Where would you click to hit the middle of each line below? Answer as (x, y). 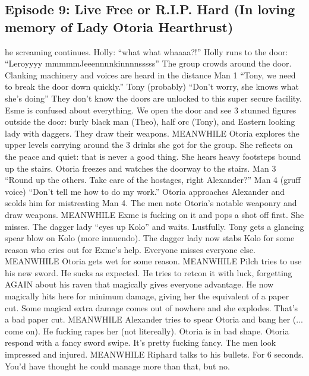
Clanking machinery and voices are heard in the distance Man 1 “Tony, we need (150, 75)
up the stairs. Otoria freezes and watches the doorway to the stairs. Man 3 (141, 168)
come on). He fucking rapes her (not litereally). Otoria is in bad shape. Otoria (147, 331)
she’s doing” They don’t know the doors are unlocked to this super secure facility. (153, 98)
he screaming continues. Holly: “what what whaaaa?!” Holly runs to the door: (146, 51)
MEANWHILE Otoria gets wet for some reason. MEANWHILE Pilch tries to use (153, 261)
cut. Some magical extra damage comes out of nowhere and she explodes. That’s (152, 307)
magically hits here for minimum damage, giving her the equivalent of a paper (147, 296)
